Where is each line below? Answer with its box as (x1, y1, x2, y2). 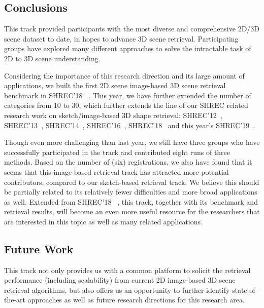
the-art (4, 294, 26, 305)
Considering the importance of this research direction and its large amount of (4, 70, 245, 81)
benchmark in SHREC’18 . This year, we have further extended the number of (4, 90, 251, 100)
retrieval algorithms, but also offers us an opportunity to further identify (4, 284, 230, 295)
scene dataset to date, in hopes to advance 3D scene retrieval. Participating (4, 33, 239, 44)
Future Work (4, 241, 74, 256)
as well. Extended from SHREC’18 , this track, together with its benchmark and (4, 196, 258, 207)
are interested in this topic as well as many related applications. (4, 216, 203, 226)
